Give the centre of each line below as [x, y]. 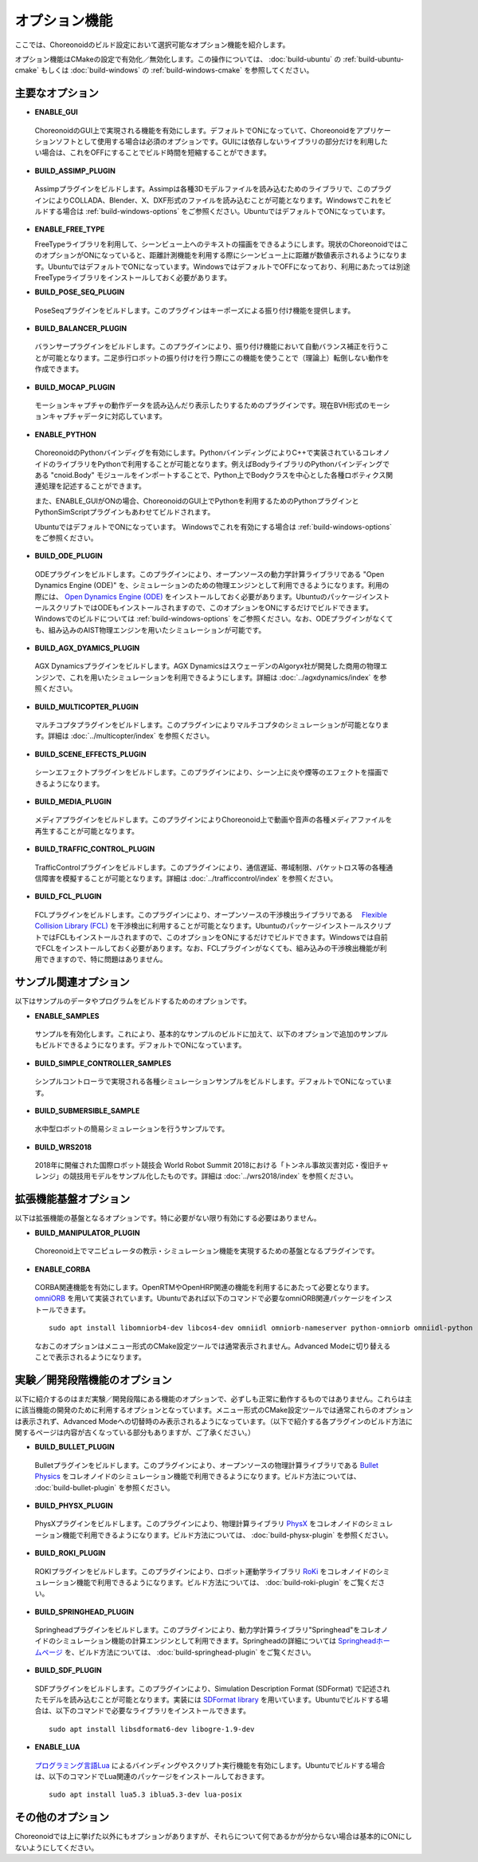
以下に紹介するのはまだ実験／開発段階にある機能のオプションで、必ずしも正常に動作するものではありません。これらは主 [214, 1398]
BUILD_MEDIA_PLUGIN [73, 801]
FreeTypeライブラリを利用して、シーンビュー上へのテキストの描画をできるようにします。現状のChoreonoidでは [218, 244]
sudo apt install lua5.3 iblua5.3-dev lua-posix [145, 1795]
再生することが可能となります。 [87, 830]
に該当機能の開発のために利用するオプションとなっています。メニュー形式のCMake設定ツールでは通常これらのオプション [214, 1410]
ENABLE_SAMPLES [67, 1016]
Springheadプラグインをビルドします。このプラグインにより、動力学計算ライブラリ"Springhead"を [198, 1630]
